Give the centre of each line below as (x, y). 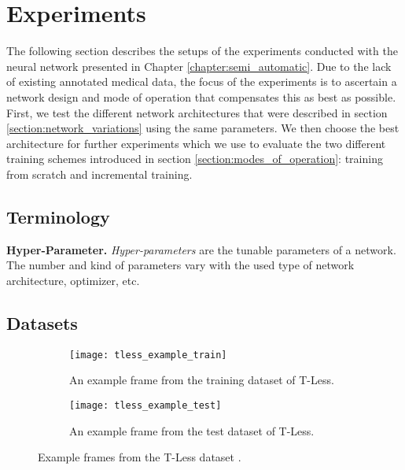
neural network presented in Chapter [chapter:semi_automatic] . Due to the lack (199, 66)
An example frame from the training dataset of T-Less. (202, 380)
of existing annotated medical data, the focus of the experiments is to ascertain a (202, 81)
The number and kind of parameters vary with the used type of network (180, 265)
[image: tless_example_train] (148, 355)
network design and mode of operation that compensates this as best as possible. (201, 96)
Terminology (58, 216)
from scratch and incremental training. (99, 174)
